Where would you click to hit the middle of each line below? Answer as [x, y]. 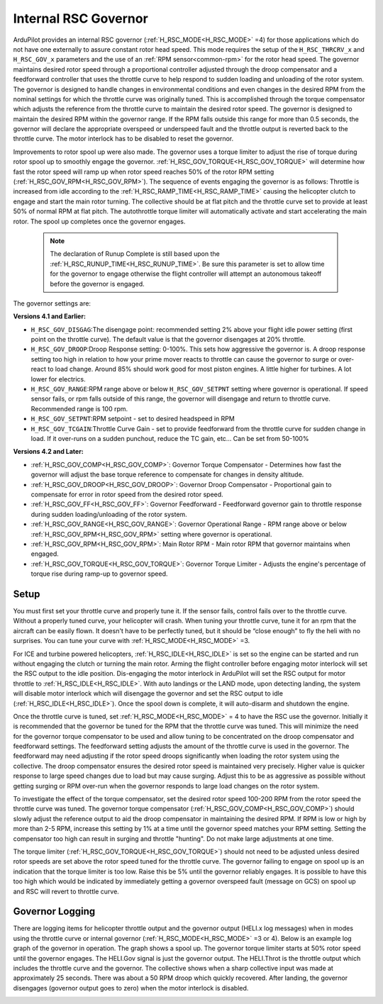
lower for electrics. [58, 379]
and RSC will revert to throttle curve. [66, 891]
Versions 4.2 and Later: [49, 452]
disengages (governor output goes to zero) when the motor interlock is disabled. [131, 988]
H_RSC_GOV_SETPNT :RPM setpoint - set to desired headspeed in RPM [133, 419]
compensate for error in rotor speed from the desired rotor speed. [127, 494]
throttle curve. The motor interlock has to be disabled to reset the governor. [123, 139]
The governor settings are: [52, 303]
